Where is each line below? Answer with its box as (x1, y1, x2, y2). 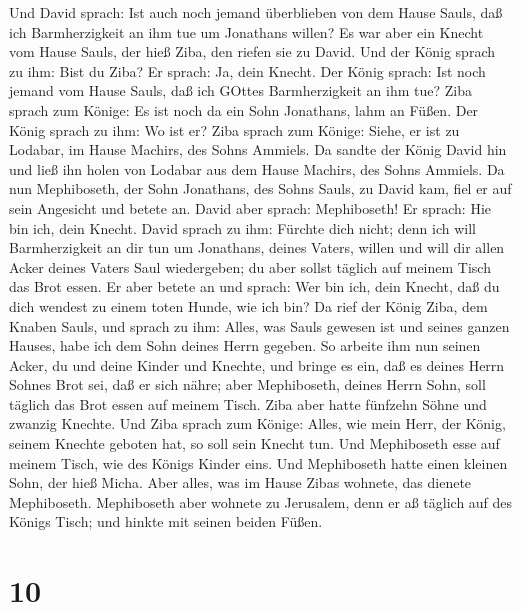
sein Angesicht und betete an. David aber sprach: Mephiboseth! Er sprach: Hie (9, 197, 492, 218)
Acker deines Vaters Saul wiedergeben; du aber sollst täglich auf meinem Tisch (9, 256, 491, 277)
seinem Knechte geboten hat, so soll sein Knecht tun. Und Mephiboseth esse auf (9, 433, 500, 454)
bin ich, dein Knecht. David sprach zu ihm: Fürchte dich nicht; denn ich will (9, 217, 476, 238)
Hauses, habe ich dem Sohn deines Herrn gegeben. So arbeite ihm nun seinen (9, 335, 481, 356)
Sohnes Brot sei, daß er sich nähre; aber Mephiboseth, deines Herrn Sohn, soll (9, 374, 486, 395)
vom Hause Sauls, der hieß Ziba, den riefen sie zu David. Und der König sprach (9, 41, 495, 62)
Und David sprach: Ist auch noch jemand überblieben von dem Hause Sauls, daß (9, 2, 503, 22)
